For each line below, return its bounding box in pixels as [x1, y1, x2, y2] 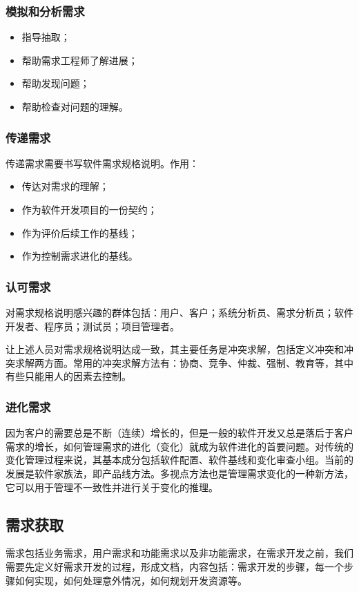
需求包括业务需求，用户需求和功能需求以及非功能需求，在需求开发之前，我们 [6, 546, 353, 560]
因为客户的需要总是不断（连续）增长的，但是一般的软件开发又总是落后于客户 [6, 426, 353, 440]
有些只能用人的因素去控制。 [6, 369, 131, 383]
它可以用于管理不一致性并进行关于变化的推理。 [6, 479, 218, 494]
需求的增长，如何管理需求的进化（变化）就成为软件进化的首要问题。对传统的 [6, 439, 353, 453]
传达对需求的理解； [21, 179, 109, 193]
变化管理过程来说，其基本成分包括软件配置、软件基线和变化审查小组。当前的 [6, 452, 353, 467]
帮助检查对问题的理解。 [21, 99, 128, 113]
